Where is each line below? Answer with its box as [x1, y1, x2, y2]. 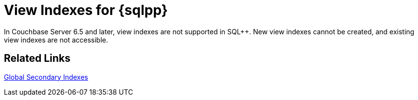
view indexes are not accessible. [4, 35, 108, 44]
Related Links [4, 52, 71, 65]
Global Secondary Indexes [4, 72, 88, 81]
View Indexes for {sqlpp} [4, 2, 168, 18]
